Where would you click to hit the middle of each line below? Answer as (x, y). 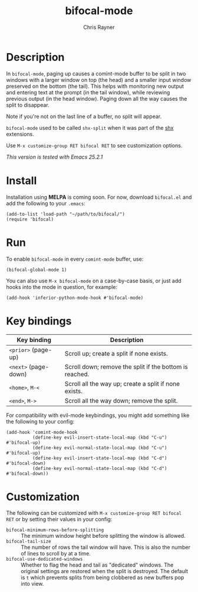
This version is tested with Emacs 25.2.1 (55, 157)
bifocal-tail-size (29, 542)
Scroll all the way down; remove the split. (121, 400)
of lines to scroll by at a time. (56, 554)
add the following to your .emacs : (46, 203)
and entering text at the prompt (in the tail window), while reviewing (88, 92)
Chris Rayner (99, 27)
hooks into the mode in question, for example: (62, 287)
